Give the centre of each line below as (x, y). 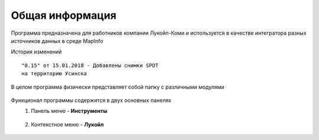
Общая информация (64, 15)
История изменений (36, 52)
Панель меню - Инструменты (69, 111)
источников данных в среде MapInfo (57, 41)
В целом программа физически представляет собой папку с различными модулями (118, 87)
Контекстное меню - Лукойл (67, 124)
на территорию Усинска (54, 74)
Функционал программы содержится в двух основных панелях (91, 100)
